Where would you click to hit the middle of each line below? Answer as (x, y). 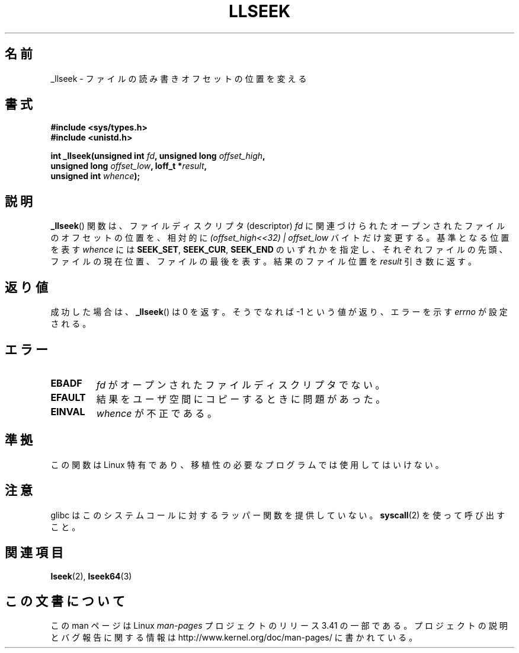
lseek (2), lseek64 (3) (91, 576)
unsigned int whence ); (95, 176)
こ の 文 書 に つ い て (65, 601)
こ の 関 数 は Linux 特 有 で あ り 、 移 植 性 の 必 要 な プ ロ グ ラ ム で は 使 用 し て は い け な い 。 (247, 464)
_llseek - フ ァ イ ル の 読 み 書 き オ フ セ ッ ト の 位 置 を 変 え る (179, 78)
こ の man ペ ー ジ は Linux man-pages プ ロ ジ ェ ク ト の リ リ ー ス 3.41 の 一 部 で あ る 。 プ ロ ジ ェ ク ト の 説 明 (279, 626)
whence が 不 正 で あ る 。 (156, 413)
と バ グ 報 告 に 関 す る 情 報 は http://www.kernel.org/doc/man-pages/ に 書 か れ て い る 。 (234, 638)
